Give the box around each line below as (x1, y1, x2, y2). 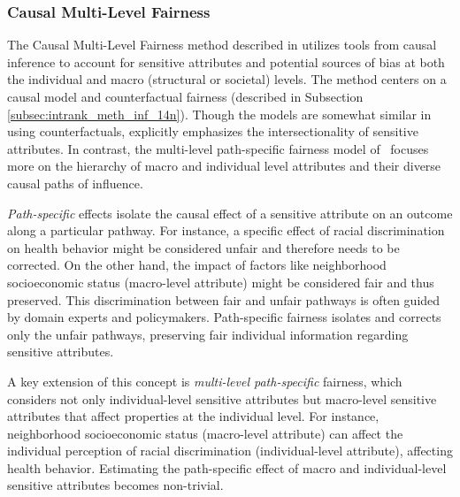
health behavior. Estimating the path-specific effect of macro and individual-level (7, 458, 447, 477)
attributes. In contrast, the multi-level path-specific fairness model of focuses (7, 139, 429, 157)
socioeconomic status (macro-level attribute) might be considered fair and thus (7, 272, 434, 291)
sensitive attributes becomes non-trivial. (7, 476, 224, 494)
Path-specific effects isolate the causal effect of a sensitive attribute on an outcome (7, 203, 453, 222)
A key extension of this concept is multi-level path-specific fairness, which (7, 371, 402, 390)
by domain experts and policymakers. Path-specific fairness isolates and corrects (7, 308, 441, 326)
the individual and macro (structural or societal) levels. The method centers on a (7, 70, 447, 88)
